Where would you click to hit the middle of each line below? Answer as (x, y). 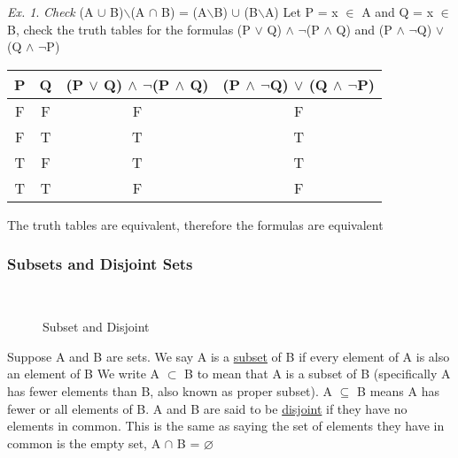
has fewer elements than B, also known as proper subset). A (170, 390)
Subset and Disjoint (96, 327)
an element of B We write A (84, 374)
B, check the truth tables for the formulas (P (129, 29)
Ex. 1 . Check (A (50, 11)
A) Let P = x (301, 11)
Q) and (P (364, 29)
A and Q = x (398, 11)
